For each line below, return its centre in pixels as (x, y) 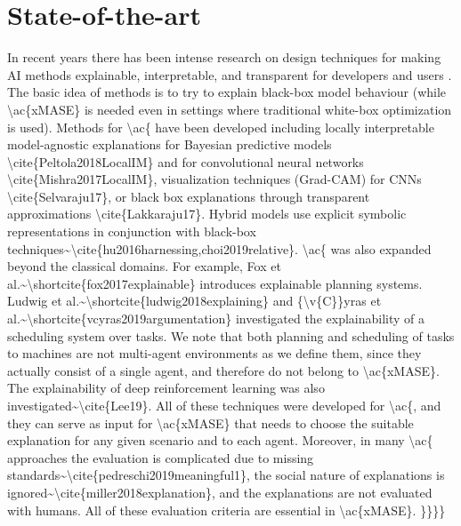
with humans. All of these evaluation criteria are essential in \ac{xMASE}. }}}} (226, 510)
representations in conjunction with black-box (132, 231)
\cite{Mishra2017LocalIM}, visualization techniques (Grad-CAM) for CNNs (214, 179)
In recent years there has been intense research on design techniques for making (224, 57)
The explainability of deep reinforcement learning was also (166, 388)
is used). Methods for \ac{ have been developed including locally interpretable (221, 127)
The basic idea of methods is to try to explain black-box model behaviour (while (227, 92)
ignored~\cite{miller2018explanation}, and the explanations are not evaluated (220, 492)
